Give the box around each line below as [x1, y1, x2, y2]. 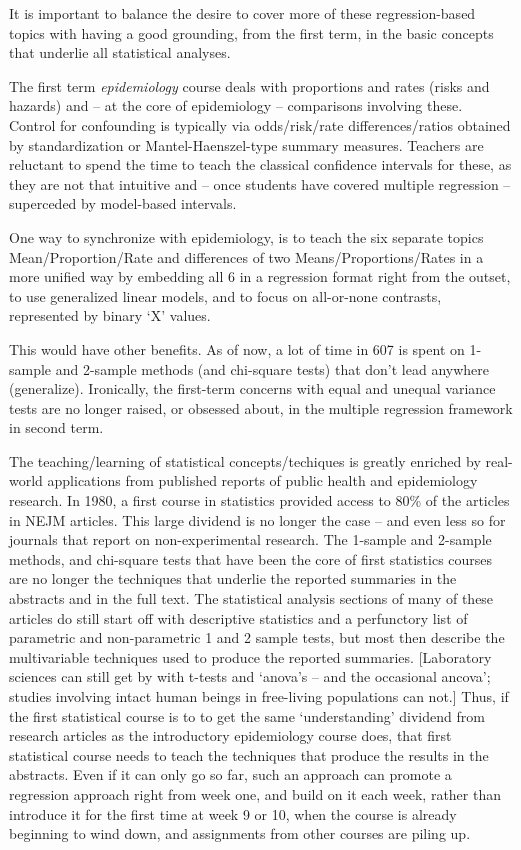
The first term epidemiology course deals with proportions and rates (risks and [9, 75, 490, 96]
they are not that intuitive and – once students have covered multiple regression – [9, 173, 511, 194]
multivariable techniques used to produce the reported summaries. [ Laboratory [9, 646, 492, 667]
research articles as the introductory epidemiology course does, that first [9, 725, 452, 746]
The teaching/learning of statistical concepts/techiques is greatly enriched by [9, 450, 481, 471]
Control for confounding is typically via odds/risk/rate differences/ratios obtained [9, 114, 511, 135]
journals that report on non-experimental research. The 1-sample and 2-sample [9, 529, 492, 550]
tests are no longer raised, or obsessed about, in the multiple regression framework [9, 397, 513, 418]
